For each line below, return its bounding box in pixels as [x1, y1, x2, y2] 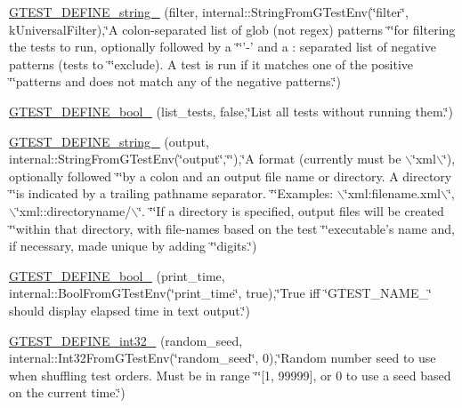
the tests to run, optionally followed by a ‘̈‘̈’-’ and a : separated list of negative [9, 37, 436, 56]
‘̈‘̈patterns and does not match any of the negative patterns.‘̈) [9, 72, 341, 91]
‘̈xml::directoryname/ [15, 201, 132, 220]
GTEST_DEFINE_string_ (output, [9, 132, 209, 150]
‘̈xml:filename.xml [344, 184, 441, 203]
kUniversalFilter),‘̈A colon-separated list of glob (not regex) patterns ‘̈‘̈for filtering [9, 20, 456, 38]
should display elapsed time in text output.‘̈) [9, 300, 250, 319]
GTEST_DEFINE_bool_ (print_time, [9, 266, 225, 284]
